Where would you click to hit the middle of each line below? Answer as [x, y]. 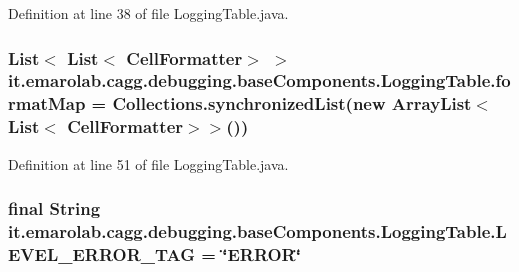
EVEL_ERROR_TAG [102, 253]
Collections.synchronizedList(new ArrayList [292, 103]
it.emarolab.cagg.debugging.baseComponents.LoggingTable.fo [259, 80]
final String [54, 208]
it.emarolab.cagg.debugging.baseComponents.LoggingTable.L [257, 231]
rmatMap [47, 103]
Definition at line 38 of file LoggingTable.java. [148, 13]
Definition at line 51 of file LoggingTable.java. [148, 163]
